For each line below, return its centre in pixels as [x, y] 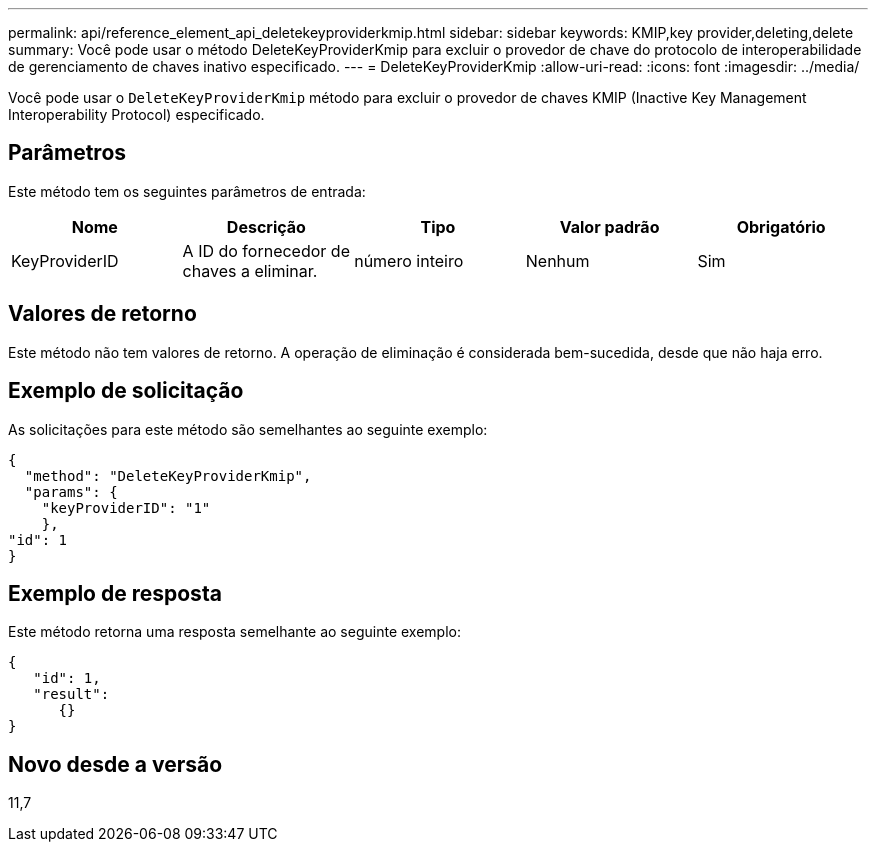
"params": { [71, 491]
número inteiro [409, 260]
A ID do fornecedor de [266, 250]
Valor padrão [609, 226]
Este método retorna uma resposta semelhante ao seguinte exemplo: [234, 632]
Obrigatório [781, 226]
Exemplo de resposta [115, 593]
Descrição [266, 226]
